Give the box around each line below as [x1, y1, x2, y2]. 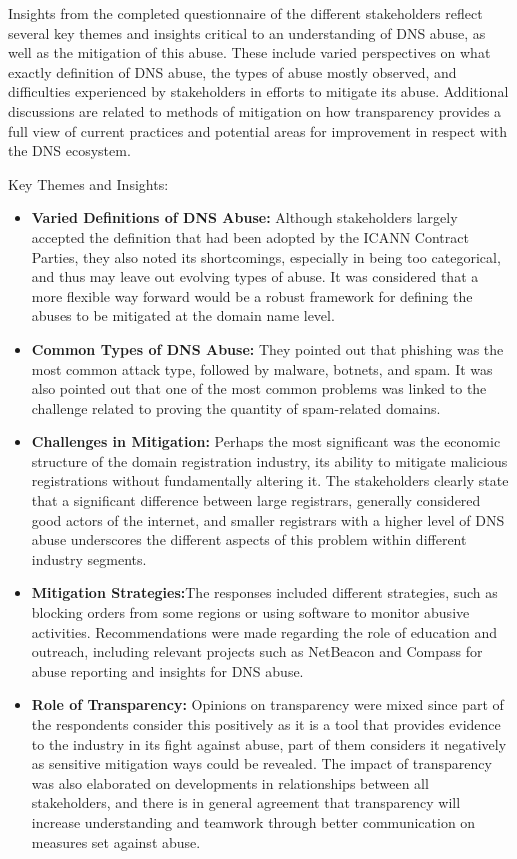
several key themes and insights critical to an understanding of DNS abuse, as [8, 22, 486, 43]
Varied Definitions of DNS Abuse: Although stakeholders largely [31, 207, 458, 228]
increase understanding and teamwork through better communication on [31, 811, 476, 832]
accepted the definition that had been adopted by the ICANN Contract [31, 226, 469, 247]
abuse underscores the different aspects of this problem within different [31, 529, 467, 550]
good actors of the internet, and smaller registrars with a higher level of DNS [31, 509, 505, 530]
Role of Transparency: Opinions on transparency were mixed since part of [31, 694, 504, 715]
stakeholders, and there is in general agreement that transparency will [31, 792, 461, 813]
